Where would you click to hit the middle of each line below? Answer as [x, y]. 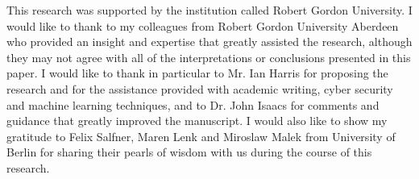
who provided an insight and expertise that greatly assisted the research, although [209, 42]
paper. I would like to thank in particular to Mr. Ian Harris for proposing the [197, 73]
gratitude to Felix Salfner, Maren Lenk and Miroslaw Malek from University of [201, 136]
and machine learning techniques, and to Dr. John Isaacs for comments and [193, 104]
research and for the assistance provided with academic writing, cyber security [200, 88]
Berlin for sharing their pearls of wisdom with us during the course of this [189, 152]
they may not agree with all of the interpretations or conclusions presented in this [209, 57]
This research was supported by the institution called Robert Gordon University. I [209, 10]
